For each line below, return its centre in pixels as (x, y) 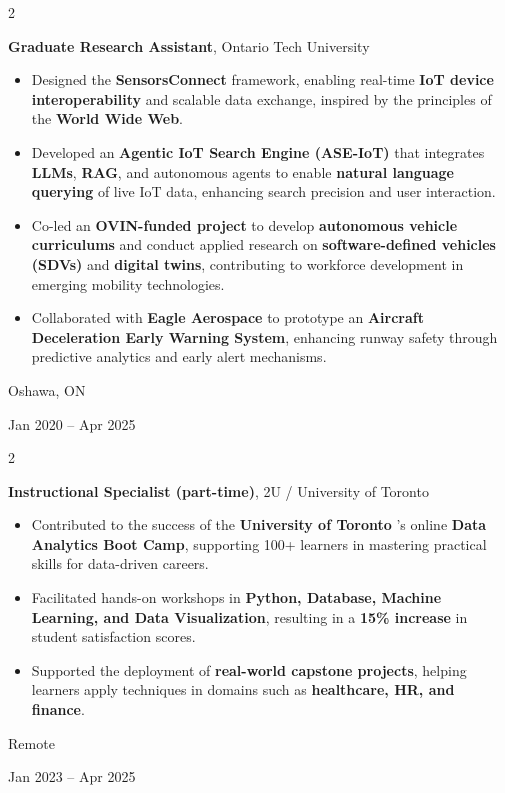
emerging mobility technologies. (128, 283)
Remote (31, 742)
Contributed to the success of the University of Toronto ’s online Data (259, 524)
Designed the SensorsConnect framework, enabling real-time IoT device (262, 79)
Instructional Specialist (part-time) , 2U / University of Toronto (218, 490)
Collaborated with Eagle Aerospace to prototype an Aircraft (227, 317)
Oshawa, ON (47, 389)
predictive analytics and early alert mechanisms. (179, 356)
